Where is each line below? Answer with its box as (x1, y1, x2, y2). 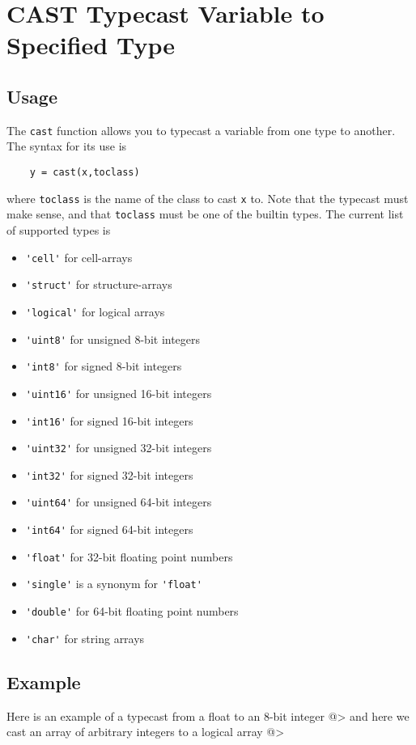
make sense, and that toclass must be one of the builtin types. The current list (6, 205, 404, 222)
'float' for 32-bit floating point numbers (25, 548, 233, 565)
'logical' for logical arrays (25, 303, 165, 320)
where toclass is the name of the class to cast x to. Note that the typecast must (6, 189, 409, 206)
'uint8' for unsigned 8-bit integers (25, 330, 201, 347)
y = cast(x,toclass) (29, 167, 140, 179)
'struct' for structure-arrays (25, 276, 172, 293)
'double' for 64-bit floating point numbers (25, 603, 239, 620)
